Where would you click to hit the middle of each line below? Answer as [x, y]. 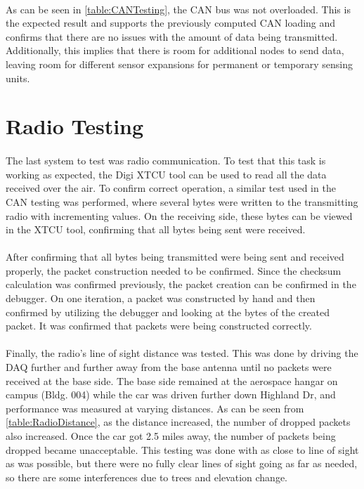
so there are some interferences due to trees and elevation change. [147, 477]
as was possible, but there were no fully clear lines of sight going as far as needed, [182, 463]
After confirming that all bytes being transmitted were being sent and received [175, 257]
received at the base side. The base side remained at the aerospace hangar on [172, 380]
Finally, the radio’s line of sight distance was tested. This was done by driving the [182, 353]
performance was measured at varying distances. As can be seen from [155, 408]
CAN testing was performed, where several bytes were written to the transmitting [182, 201]
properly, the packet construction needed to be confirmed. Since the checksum [174, 270]
